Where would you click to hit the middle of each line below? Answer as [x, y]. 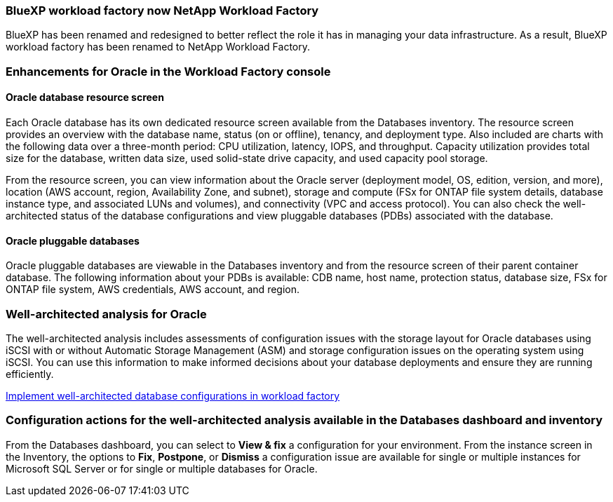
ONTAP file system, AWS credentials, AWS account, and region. [153, 290]
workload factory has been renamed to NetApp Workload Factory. [158, 47]
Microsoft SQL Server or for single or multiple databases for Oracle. [162, 468]
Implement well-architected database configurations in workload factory [173, 395]
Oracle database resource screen [85, 97]
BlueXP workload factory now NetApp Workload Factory [162, 11]
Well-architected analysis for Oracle [106, 314]
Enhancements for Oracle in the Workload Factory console [168, 71]
